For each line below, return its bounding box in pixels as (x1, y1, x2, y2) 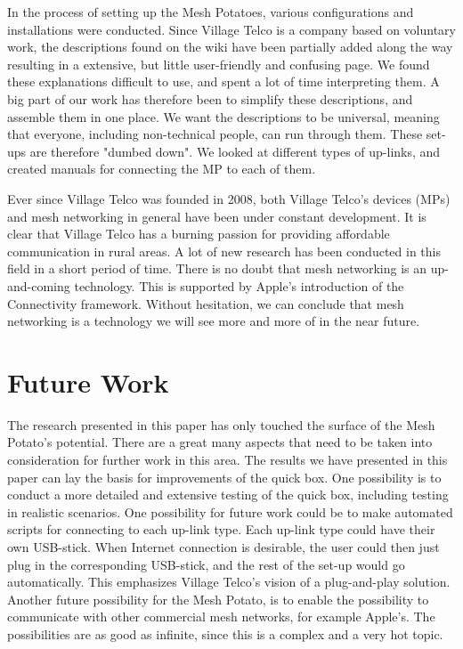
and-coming (7, 276, 70, 295)
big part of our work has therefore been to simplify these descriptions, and (7, 89, 413, 108)
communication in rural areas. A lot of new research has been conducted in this (7, 241, 441, 260)
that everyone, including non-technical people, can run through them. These (7, 125, 423, 143)
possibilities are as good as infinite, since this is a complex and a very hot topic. (7, 624, 443, 643)
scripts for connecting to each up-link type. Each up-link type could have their (7, 520, 435, 539)
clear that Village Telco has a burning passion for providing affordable (7, 224, 390, 243)
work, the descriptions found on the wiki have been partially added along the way (7, 37, 453, 56)
